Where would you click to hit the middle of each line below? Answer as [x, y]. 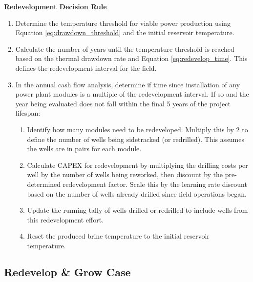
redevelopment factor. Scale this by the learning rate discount [155, 184]
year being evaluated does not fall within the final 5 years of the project [123, 103]
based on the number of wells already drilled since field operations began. [137, 193]
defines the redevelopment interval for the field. [86, 68]
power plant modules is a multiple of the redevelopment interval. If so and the [132, 94]
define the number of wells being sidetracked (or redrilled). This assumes [136, 139]
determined [44, 184]
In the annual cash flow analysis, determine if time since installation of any [128, 84]
